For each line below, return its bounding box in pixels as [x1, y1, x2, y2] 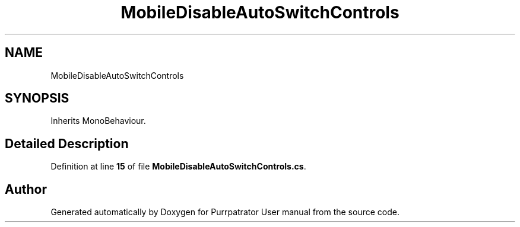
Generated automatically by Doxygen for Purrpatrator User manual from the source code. [50, 207, 399, 218]
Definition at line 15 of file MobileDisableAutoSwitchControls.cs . [50, 161, 306, 172]
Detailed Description [5, 136, 129, 151]
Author [5, 181, 47, 197]
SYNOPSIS [5, 91, 69, 106]
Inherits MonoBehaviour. [50, 116, 146, 126]
